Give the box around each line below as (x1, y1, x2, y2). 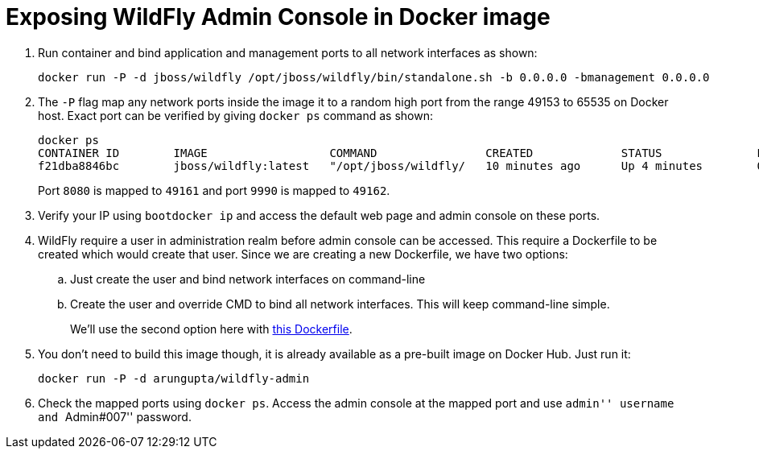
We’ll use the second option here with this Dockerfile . (70, 321, 353, 336)
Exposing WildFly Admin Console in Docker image (6, 3, 551, 31)
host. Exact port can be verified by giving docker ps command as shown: (38, 108, 433, 122)
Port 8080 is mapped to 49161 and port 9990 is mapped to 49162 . (38, 183, 390, 197)
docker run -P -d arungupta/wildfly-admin (38, 371, 310, 385)
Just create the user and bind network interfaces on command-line (70, 271, 426, 286)
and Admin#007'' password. (38, 409, 192, 424)
